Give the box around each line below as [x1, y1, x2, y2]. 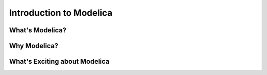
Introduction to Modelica [9, 7, 113, 18]
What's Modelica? [9, 26, 67, 34]
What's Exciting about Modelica [9, 57, 110, 66]
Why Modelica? [9, 42, 59, 50]
